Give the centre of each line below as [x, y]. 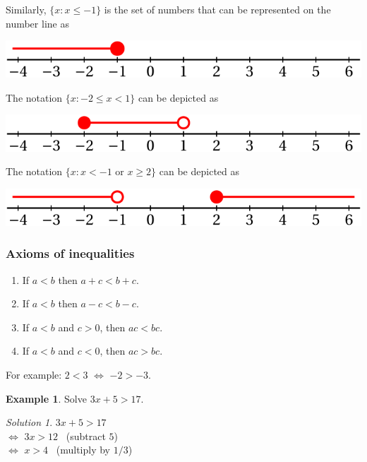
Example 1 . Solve [46, 398]
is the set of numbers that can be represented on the [217, 9]
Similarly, [26, 9]
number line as [37, 23]
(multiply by [83, 450]
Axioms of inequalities [70, 253]
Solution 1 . [29, 422]
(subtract [86, 436]
